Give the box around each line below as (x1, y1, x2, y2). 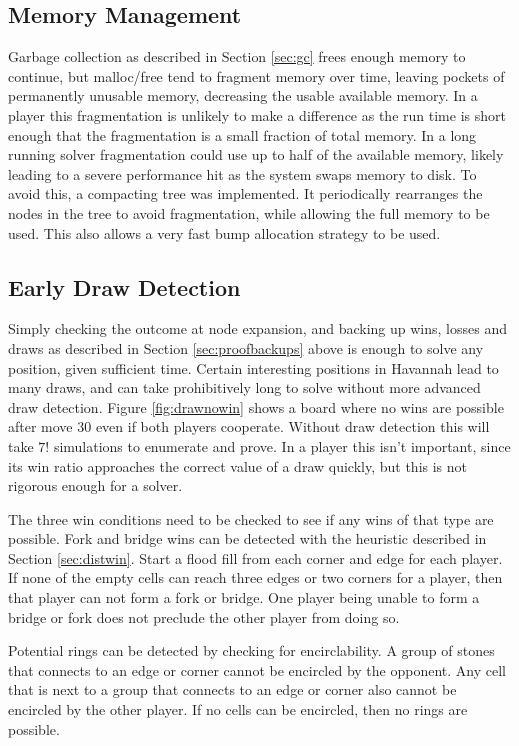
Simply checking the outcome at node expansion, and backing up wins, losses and (8, 318, 507, 339)
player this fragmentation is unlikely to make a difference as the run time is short (8, 104, 506, 125)
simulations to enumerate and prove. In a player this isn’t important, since (53, 435, 511, 456)
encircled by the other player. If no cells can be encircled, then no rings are (8, 699, 468, 720)
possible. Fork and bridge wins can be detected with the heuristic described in (8, 528, 487, 549)
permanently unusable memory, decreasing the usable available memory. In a (8, 85, 478, 106)
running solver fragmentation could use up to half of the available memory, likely (8, 144, 504, 165)
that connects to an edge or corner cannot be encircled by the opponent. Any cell (8, 659, 506, 680)
